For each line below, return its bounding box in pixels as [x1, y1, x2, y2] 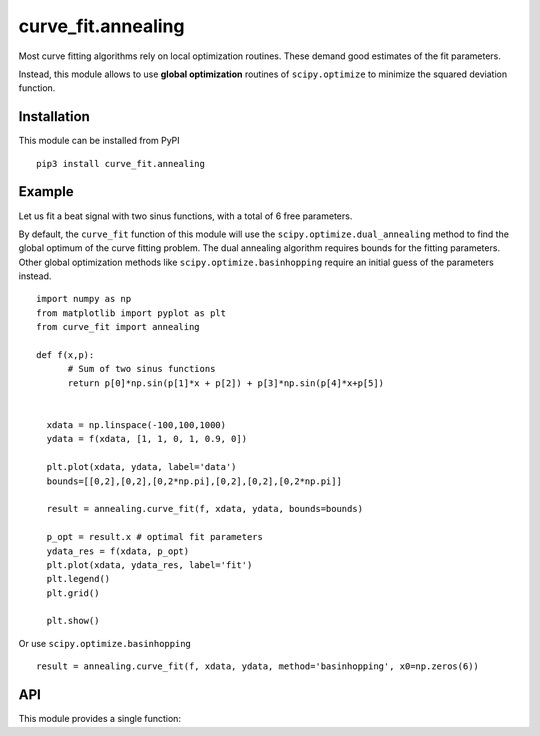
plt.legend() [46, 573, 111, 585]
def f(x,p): [36, 350, 95, 361]
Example [18, 183, 74, 200]
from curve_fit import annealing [36, 321, 200, 333]
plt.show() [46, 615, 100, 627]
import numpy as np [36, 293, 132, 305]
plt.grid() [46, 587, 100, 599]
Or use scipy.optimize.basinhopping [18, 637, 192, 649]
